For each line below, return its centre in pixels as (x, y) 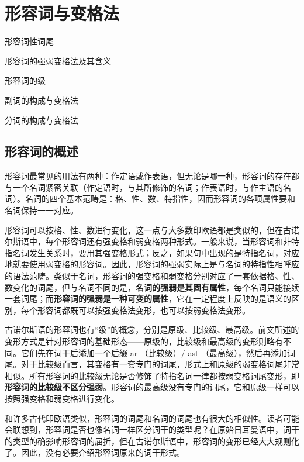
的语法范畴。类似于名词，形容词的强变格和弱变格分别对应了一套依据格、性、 (152, 276)
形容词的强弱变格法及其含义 (58, 61)
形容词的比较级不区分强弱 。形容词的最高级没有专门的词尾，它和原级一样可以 (152, 387)
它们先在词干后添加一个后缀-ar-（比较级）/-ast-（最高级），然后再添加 (154, 352)
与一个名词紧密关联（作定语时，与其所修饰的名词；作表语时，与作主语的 (144, 187)
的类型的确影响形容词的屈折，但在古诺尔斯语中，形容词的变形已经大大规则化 (152, 441)
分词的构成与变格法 (42, 120)
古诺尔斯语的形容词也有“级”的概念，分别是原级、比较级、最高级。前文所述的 (152, 330)
